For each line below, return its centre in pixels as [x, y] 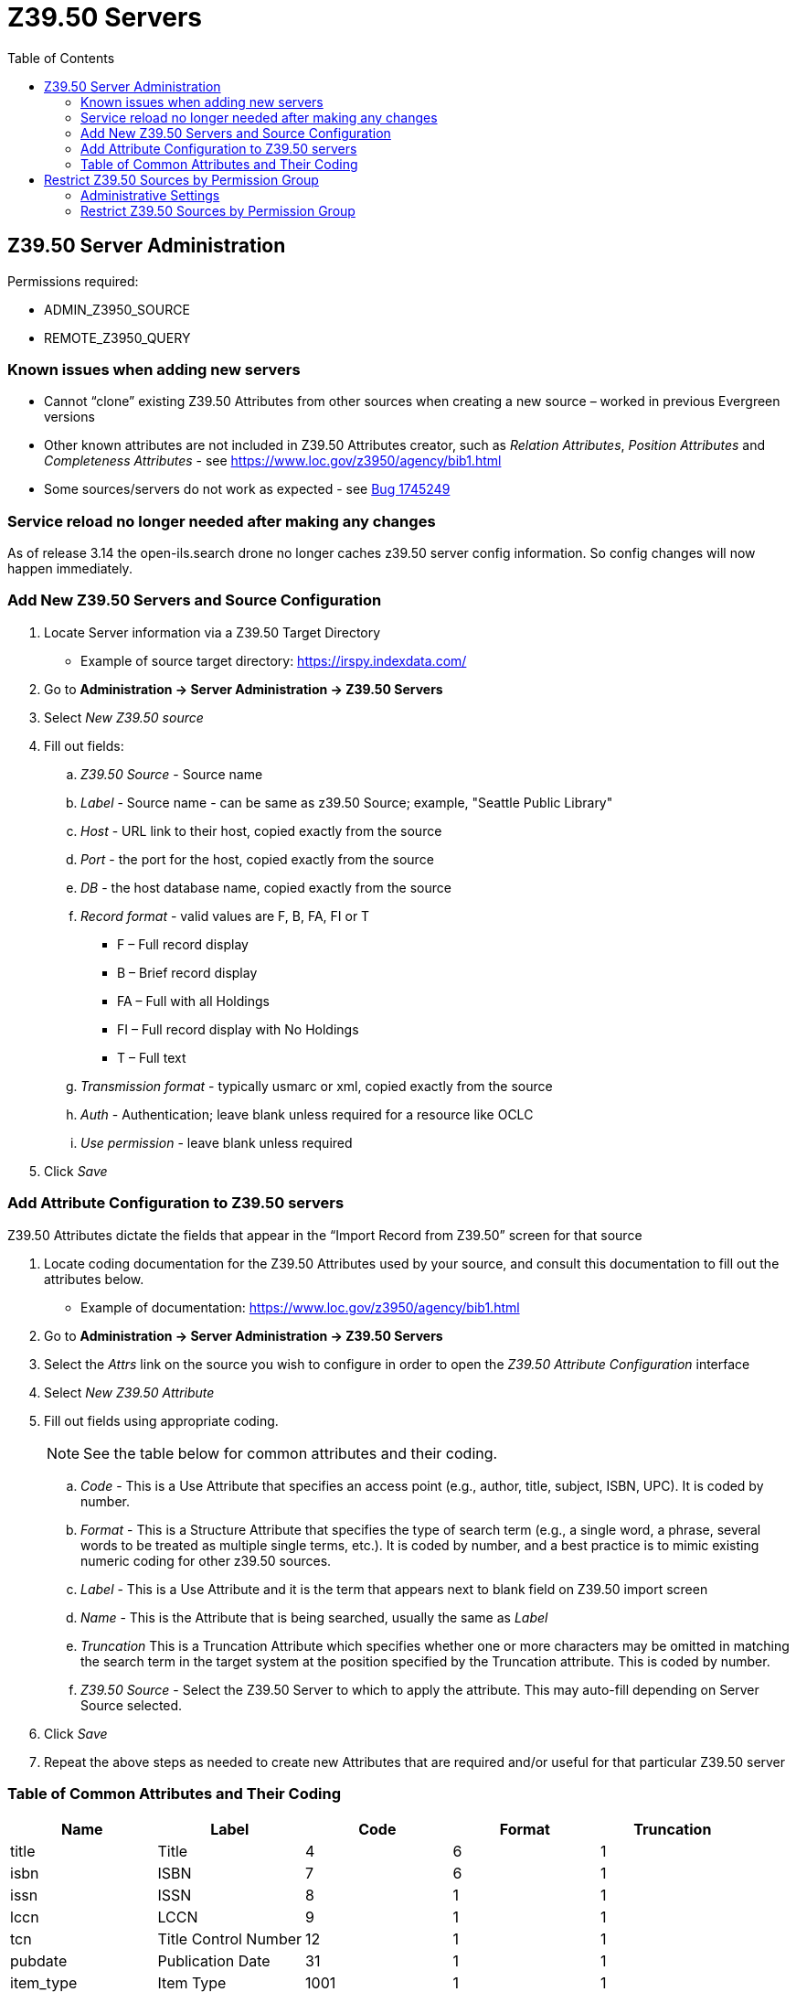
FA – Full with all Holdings [193, 1001]
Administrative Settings [150, 195]
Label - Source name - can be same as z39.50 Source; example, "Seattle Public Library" [347, 802]
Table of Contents [61, 58]
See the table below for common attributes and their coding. [291, 1453]
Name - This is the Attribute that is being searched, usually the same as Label [314, 1617]
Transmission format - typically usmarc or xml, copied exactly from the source [317, 1086]
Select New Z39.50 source [124, 717]
